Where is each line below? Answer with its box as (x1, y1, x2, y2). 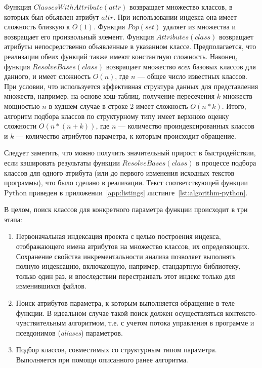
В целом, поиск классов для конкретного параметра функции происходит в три (4, 204, 248, 215)
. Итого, (222, 100, 246, 111)
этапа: (4, 214, 22, 224)
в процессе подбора (196, 157, 256, 168)
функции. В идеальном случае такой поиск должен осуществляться (16, 307, 223, 318)
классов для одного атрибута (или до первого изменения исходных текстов (4, 167, 235, 178)
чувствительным (16, 317, 66, 328)
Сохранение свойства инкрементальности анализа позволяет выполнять (16, 251, 236, 261)
